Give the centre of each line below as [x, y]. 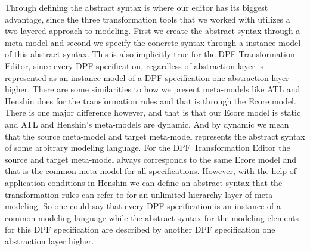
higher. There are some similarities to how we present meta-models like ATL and [153, 89]
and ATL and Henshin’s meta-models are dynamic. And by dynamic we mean [147, 124]
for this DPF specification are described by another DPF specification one [140, 229]
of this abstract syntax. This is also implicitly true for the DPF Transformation [150, 54]
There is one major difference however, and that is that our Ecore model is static [153, 112]
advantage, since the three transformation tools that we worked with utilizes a [148, 19]
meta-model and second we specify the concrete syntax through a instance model [153, 42]
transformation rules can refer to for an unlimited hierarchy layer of [128, 194]
